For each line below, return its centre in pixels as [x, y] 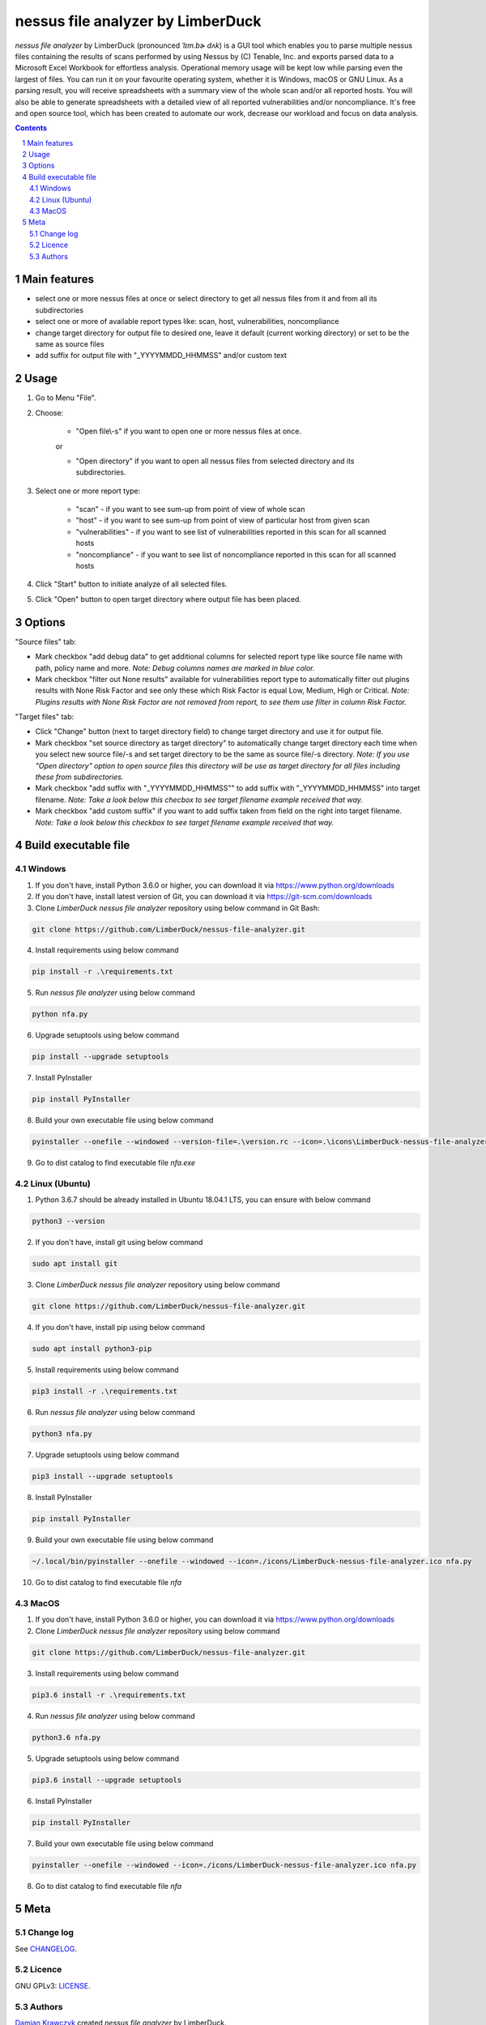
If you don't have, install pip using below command [120, 1328]
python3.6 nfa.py [66, 1737]
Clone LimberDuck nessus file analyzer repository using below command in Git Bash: [177, 908]
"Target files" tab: [45, 717]
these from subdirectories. [79, 777]
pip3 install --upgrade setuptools [102, 1477]
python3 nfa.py [62, 1434]
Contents [31, 128]
